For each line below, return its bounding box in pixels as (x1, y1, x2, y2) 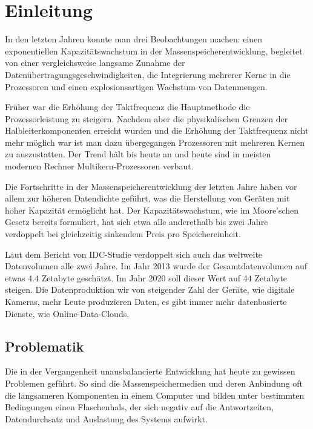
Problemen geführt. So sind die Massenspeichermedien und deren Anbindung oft (5, 376, 303, 389)
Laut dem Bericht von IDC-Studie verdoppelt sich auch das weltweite (5, 247, 263, 260)
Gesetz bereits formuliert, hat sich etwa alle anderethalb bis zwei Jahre (5, 215, 268, 228)
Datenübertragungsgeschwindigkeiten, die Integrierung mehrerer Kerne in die (5, 68, 291, 80)
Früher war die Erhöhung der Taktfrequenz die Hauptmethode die (5, 100, 250, 113)
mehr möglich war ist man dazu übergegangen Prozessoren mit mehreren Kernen (5, 136, 305, 148)
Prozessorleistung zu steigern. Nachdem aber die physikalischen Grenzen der (5, 112, 288, 125)
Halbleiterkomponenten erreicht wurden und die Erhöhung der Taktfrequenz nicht (5, 124, 309, 137)
